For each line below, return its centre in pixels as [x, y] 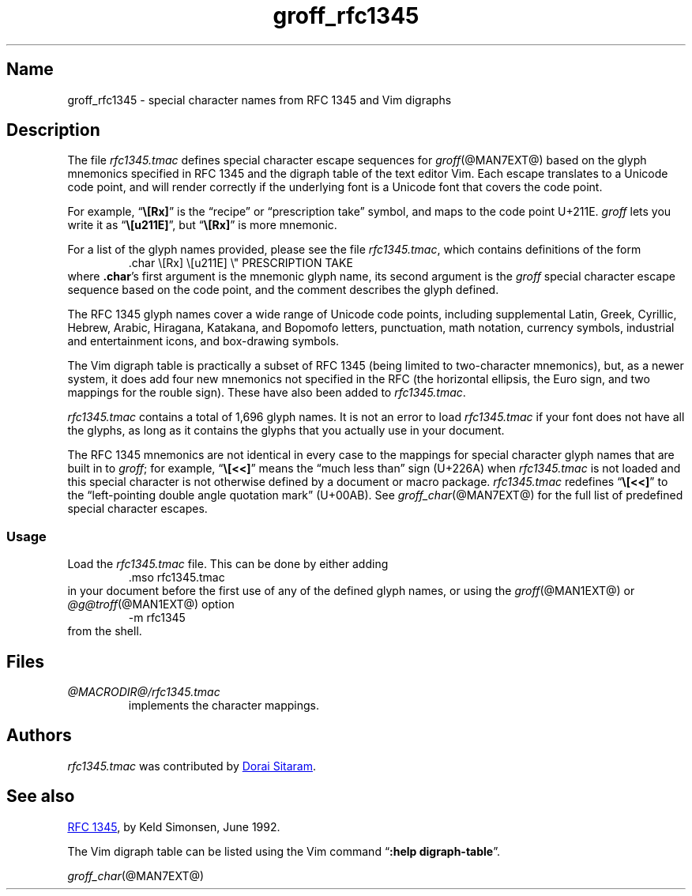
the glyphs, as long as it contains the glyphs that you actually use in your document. [286, 431]
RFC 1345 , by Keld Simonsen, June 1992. [174, 826]
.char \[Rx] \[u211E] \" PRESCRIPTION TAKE [241, 263]
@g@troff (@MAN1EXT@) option [151, 604]
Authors [39, 736]
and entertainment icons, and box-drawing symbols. [203, 341]
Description [53, 130]
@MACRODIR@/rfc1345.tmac [144, 692]
